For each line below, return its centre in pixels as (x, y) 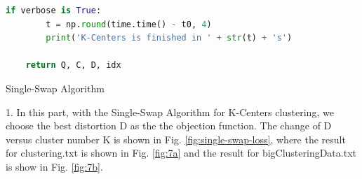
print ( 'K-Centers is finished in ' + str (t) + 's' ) (169, 38)
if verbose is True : (54, 10)
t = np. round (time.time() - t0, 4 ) (129, 24)
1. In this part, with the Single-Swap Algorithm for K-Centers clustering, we (170, 112)
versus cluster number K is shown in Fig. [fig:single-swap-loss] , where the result (176, 139)
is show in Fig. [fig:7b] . (54, 166)
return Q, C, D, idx (73, 65)
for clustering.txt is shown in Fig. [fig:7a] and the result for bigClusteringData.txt (181, 153)
